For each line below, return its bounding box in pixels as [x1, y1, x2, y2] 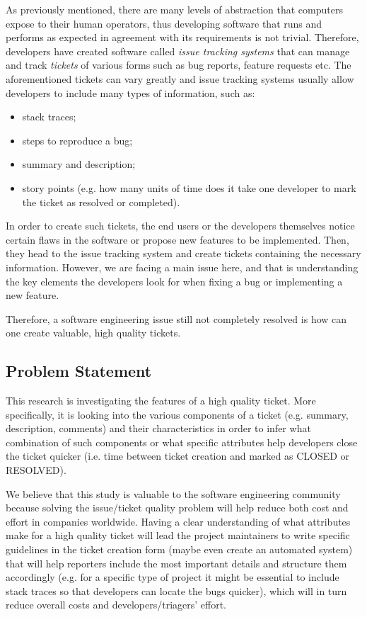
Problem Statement [6, 360, 152, 382]
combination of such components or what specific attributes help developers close [6, 434, 358, 449]
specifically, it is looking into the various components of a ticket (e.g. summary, [6, 407, 349, 421]
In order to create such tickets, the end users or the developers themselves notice [6, 218, 355, 233]
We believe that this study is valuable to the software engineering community [6, 486, 341, 501]
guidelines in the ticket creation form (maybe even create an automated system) [6, 542, 353, 557]
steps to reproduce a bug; [22, 132, 133, 147]
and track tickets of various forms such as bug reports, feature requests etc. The [6, 57, 351, 72]
